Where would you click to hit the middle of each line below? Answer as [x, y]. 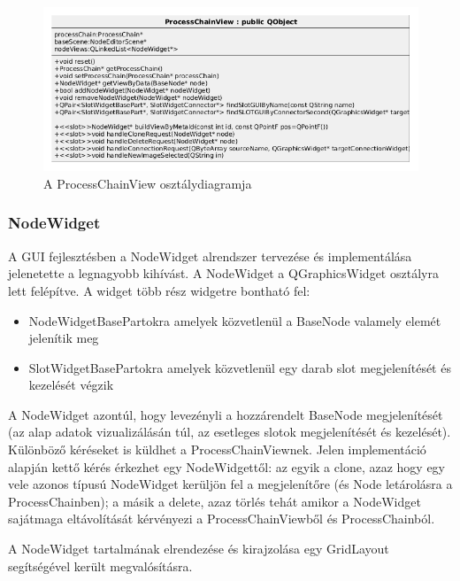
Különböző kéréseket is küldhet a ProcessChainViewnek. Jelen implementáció [217, 449]
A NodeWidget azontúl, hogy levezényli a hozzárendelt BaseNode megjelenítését [226, 414]
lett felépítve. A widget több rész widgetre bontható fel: [159, 290]
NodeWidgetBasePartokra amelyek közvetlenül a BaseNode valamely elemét [235, 320]
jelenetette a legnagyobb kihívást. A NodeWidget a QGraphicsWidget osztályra [223, 273]
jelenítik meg [64, 338]
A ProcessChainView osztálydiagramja [148, 183]
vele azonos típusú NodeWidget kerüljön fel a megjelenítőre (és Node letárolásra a [230, 484]
